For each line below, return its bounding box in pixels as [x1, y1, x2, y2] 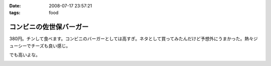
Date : [9, 3, 21, 8]
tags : [9, 10, 21, 16]
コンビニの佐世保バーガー [9, 23, 89, 31]
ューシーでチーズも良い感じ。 [9, 43, 71, 49]
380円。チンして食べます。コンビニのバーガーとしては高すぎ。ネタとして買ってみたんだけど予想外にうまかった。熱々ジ [9, 36, 258, 42]
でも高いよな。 [9, 52, 40, 58]
